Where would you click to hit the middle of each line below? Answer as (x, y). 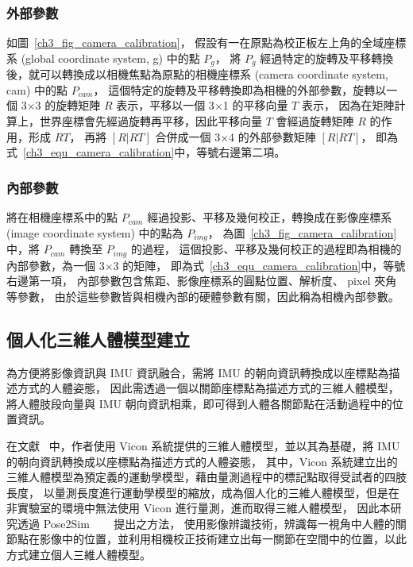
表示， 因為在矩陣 (348, 105)
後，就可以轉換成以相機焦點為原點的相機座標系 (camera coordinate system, (197, 74)
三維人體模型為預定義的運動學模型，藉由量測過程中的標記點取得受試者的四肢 (206, 477)
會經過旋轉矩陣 (315, 121)
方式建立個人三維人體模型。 (79, 555)
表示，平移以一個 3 (165, 105)
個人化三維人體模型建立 (98, 339)
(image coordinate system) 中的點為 (95, 232)
